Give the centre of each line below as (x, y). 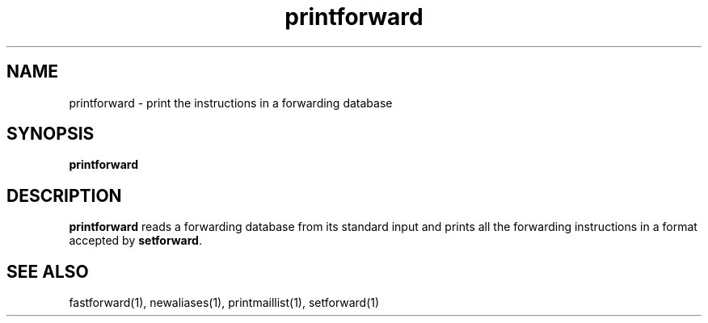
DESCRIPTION (64, 195)
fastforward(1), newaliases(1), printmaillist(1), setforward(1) (224, 303)
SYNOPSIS (51, 134)
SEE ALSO (48, 271)
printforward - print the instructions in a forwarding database (231, 103)
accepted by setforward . (135, 241)
